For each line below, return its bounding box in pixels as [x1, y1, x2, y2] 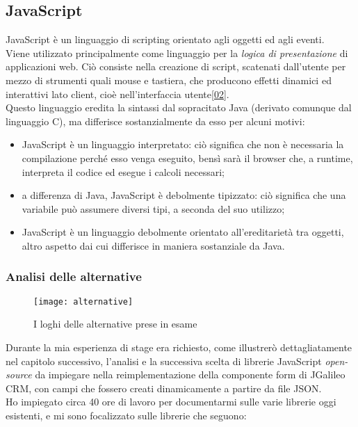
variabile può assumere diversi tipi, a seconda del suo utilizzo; [22, 201, 285, 216]
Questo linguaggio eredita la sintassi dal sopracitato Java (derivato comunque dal [6, 100, 352, 115]
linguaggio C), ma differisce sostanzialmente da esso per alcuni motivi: [6, 113, 305, 128]
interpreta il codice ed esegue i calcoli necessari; [22, 164, 225, 179]
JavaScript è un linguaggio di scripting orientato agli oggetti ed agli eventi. [6, 32, 325, 47]
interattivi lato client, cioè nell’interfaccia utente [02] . [6, 86, 229, 101]
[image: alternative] [33, 296, 133, 307]
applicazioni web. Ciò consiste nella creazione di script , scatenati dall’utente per [6, 59, 346, 74]
